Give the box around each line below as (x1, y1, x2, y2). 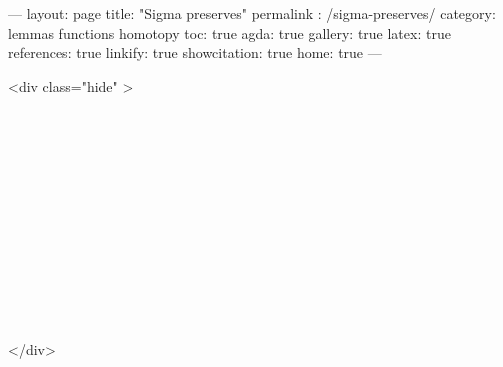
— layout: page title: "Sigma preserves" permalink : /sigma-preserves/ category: (8, 3, 496, 23)
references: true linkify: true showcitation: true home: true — (8, 42, 382, 63)
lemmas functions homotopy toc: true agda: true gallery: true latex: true (8, 22, 451, 43)
